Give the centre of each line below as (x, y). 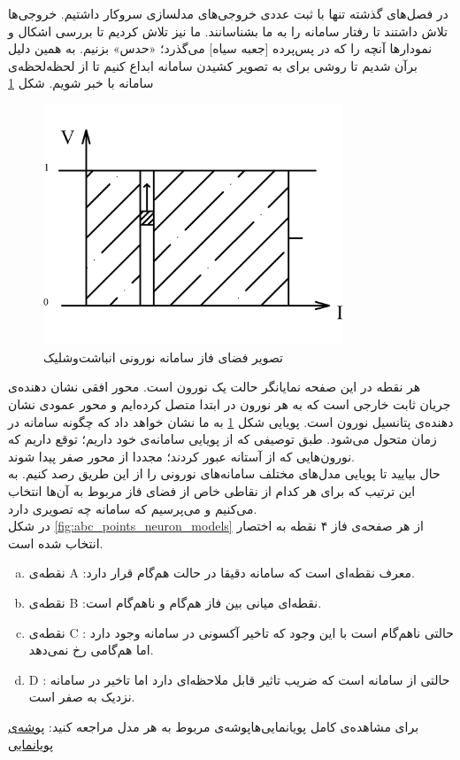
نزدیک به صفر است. (82, 697)
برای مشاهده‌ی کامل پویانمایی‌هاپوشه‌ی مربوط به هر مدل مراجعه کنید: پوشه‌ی (214, 726)
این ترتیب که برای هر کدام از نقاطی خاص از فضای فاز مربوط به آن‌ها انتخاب (212, 491)
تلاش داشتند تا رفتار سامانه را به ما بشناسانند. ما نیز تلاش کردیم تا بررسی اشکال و (228, 31)
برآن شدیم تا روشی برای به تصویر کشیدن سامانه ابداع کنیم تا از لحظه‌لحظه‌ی (213, 65)
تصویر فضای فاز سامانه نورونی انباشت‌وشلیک (163, 357)
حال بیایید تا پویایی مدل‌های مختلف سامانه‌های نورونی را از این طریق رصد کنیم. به (224, 473)
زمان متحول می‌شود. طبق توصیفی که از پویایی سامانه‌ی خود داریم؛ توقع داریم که (222, 439)
